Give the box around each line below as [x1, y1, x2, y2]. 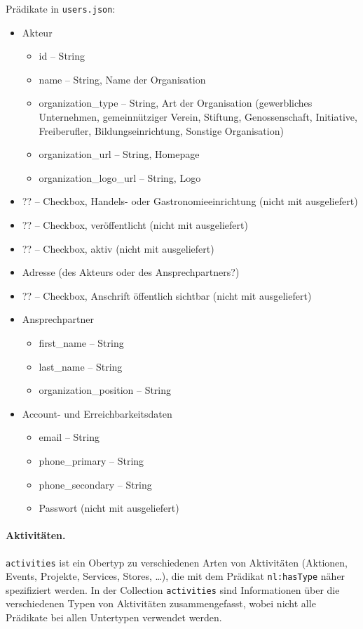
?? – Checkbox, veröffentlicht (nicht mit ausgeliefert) [22, 218, 248, 232]
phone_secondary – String [39, 477, 152, 491]
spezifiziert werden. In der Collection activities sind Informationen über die [6, 582, 340, 597]
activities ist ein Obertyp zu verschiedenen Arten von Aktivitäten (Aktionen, [6, 555, 348, 569]
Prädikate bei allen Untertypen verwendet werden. [6, 610, 222, 625]
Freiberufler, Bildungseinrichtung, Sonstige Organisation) [39, 123, 284, 138]
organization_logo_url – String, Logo [39, 170, 201, 185]
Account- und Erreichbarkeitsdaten [22, 406, 172, 421]
